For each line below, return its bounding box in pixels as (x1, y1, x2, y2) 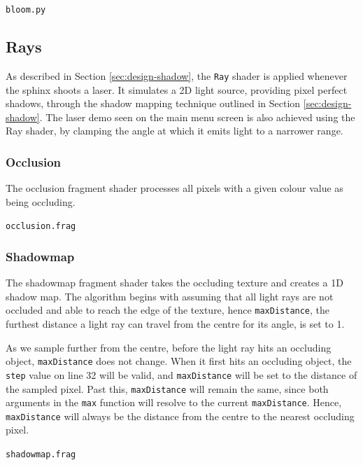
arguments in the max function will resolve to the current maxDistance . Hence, (6, 395, 342, 410)
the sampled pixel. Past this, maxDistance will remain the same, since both (6, 381, 329, 396)
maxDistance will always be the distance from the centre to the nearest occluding (6, 408, 355, 423)
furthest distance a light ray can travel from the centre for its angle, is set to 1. (6, 317, 345, 331)
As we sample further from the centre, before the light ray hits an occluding (6, 340, 332, 354)
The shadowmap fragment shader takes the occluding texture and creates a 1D (6, 275, 343, 290)
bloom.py (6, 5, 46, 15)
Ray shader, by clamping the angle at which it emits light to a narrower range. (6, 123, 343, 138)
